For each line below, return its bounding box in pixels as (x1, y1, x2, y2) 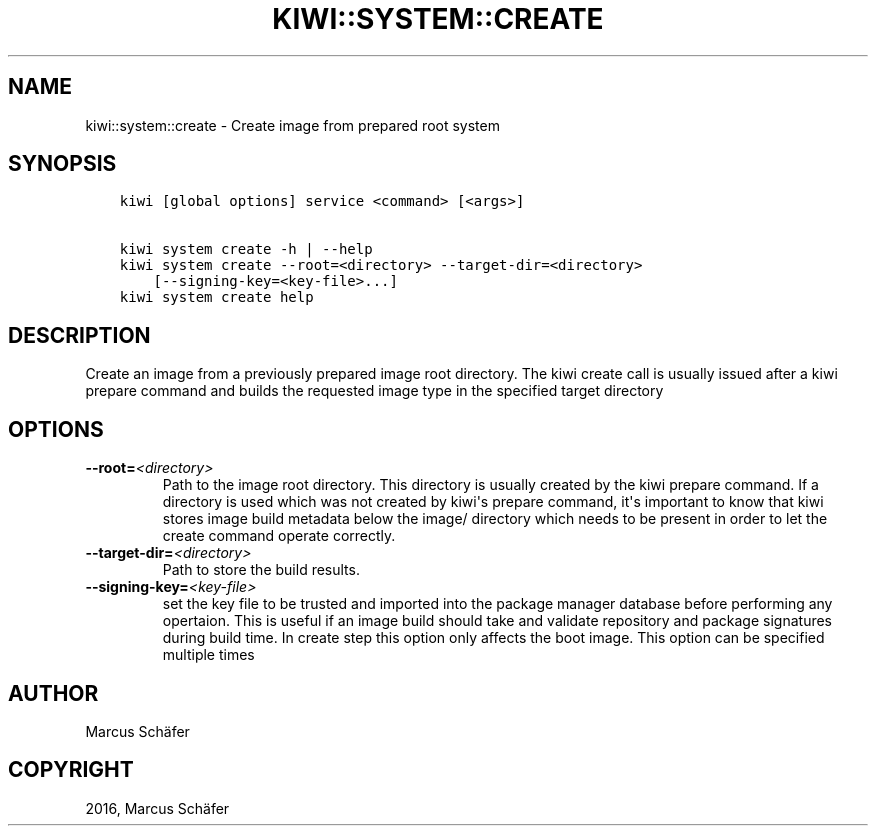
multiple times (162, 646, 255, 664)
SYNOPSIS (8, 151, 117, 177)
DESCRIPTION (8, 322, 151, 348)
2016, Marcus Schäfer (85, 799, 230, 817)
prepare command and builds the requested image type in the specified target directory (85, 382, 664, 400)
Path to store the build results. (162, 561, 360, 579)
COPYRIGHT (8, 757, 134, 783)
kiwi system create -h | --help (119, 241, 373, 258)
